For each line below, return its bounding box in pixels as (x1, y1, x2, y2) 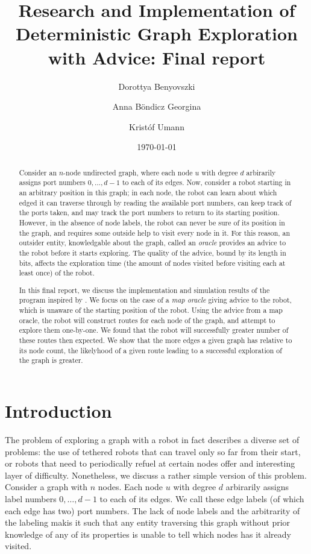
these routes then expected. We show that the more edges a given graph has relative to (19, 335, 292, 345)
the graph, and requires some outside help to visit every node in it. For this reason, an (19, 227, 291, 238)
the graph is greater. (19, 355, 83, 365)
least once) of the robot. (19, 268, 95, 278)
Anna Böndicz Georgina (112, 100, 201, 113)
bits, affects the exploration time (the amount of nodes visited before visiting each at (19, 257, 286, 268)
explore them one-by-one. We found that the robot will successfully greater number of (19, 325, 289, 335)
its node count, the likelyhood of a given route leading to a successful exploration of (19, 345, 282, 355)
